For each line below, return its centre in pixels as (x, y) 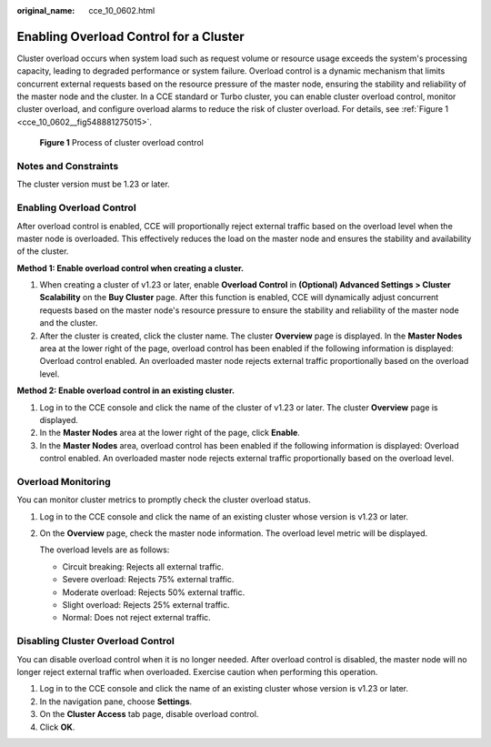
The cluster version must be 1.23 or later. (93, 184)
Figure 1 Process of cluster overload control (121, 143)
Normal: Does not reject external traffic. (136, 618)
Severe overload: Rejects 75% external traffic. (148, 580)
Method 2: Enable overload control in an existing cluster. (126, 390)
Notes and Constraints (68, 167)
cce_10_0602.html (122, 10)
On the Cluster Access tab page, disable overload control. (149, 714)
